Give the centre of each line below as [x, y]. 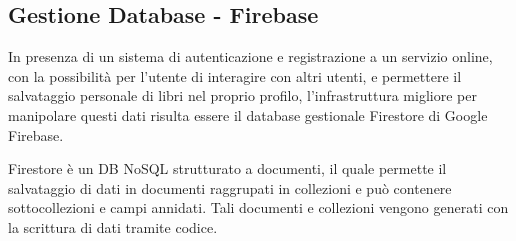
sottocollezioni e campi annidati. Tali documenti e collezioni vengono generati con [258, 207]
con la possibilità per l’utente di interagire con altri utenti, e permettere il [235, 75]
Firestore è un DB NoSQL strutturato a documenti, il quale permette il [227, 168]
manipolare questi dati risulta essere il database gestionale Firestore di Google [248, 114]
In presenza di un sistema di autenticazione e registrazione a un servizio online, [250, 56]
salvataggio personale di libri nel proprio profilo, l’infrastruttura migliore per [242, 95]
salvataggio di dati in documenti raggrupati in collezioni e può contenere [230, 187]
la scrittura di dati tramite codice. [113, 226]
